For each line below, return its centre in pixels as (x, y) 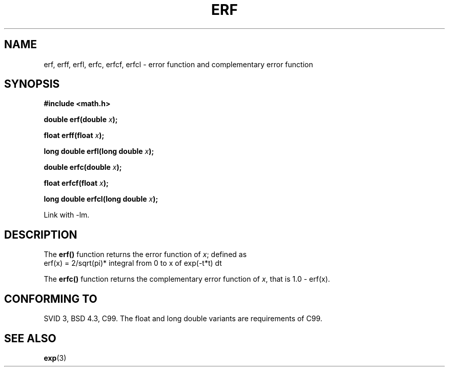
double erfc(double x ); (83, 167)
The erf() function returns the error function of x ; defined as (145, 255)
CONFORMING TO (51, 299)
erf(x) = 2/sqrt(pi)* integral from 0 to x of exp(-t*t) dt (133, 263)
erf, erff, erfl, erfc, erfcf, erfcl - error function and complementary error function (178, 64)
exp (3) (55, 358)
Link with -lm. (67, 215)
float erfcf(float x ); (76, 183)
